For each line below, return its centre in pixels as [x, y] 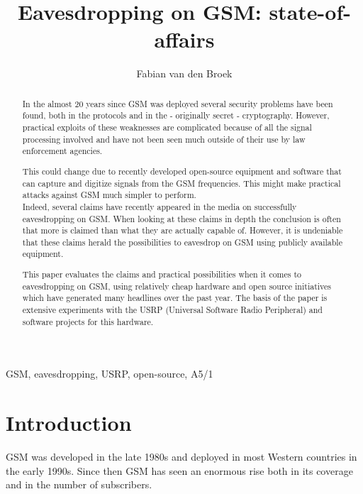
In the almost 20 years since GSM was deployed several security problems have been [178, 103]
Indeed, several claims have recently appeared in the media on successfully [160, 206]
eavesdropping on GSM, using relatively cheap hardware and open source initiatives [177, 286]
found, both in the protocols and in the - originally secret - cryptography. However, [176, 115]
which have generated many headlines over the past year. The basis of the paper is [175, 298]
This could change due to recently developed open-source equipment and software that [182, 171]
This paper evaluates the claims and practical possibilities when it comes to [162, 274]
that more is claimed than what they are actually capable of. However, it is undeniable [183, 230]
